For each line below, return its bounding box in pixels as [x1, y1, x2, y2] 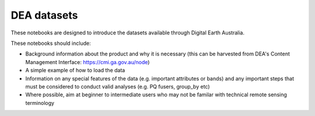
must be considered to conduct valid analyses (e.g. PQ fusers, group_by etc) [25, 83, 210, 90]
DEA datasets [10, 9, 78, 22]
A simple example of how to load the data [25, 67, 125, 74]
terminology [25, 99, 55, 106]
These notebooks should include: [10, 40, 91, 47]
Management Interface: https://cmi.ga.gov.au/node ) [25, 58, 150, 65]
